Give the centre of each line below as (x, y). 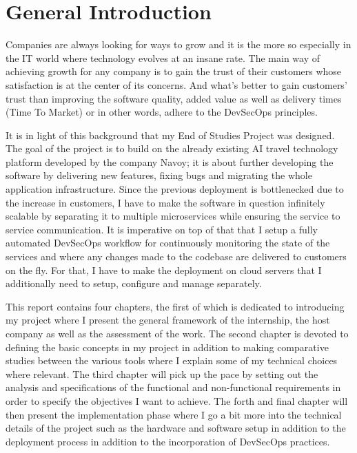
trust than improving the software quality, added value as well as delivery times (174, 98)
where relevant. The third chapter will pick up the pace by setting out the (162, 373)
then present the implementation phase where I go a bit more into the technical (174, 414)
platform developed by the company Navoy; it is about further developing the (170, 161)
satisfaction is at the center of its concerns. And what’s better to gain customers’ (176, 84)
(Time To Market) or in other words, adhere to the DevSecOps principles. (162, 112)
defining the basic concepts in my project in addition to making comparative (167, 347)
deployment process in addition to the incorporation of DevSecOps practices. (168, 441)
